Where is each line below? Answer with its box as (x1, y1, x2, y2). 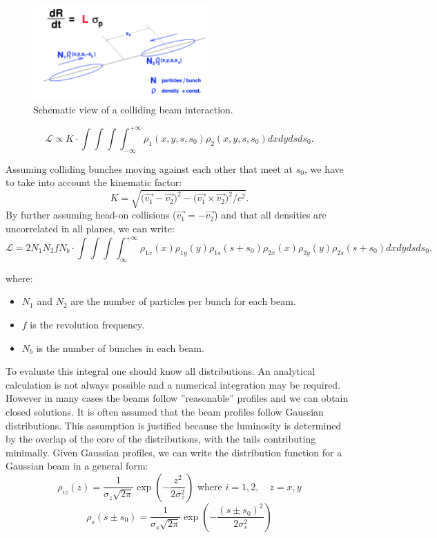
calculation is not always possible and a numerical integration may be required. (6, 377, 341, 391)
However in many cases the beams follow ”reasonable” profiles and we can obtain (6, 391, 349, 405)
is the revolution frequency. (30, 317, 145, 332)
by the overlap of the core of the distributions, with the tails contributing (6, 432, 316, 446)
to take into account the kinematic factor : (6, 175, 182, 189)
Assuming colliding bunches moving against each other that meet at (6, 161, 293, 176)
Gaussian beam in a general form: (6, 458, 148, 473)
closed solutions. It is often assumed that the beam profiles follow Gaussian (6, 404, 324, 418)
